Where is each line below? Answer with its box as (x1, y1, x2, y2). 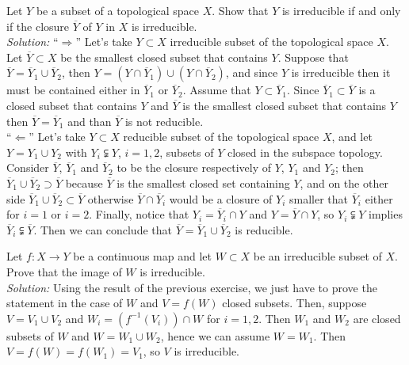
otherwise (87, 190, 134, 207)
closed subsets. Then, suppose (222, 295, 367, 311)
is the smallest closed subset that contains (182, 97, 387, 113)
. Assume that (182, 82, 251, 98)
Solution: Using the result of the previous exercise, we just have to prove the (6, 279, 377, 295)
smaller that (289, 190, 349, 207)
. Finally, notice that (89, 206, 189, 222)
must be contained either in (6, 82, 140, 98)
